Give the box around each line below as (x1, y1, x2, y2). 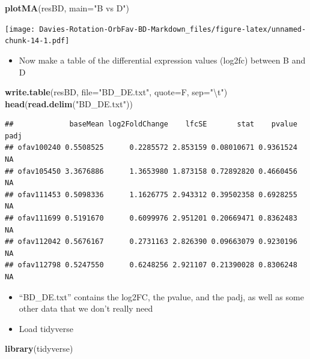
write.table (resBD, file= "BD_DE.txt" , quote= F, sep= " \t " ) (5, 86, 228, 98)
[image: (5, 25, 35, 34)
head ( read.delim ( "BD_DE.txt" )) (5, 97, 133, 110)
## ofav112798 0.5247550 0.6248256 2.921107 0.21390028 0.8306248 (5, 261, 297, 270)
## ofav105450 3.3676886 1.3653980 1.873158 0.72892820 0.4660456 (5, 167, 297, 176)
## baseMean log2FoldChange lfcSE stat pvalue (5, 120, 297, 129)
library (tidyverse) (5, 342, 73, 355)
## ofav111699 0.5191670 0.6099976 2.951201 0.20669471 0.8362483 (5, 214, 297, 223)
